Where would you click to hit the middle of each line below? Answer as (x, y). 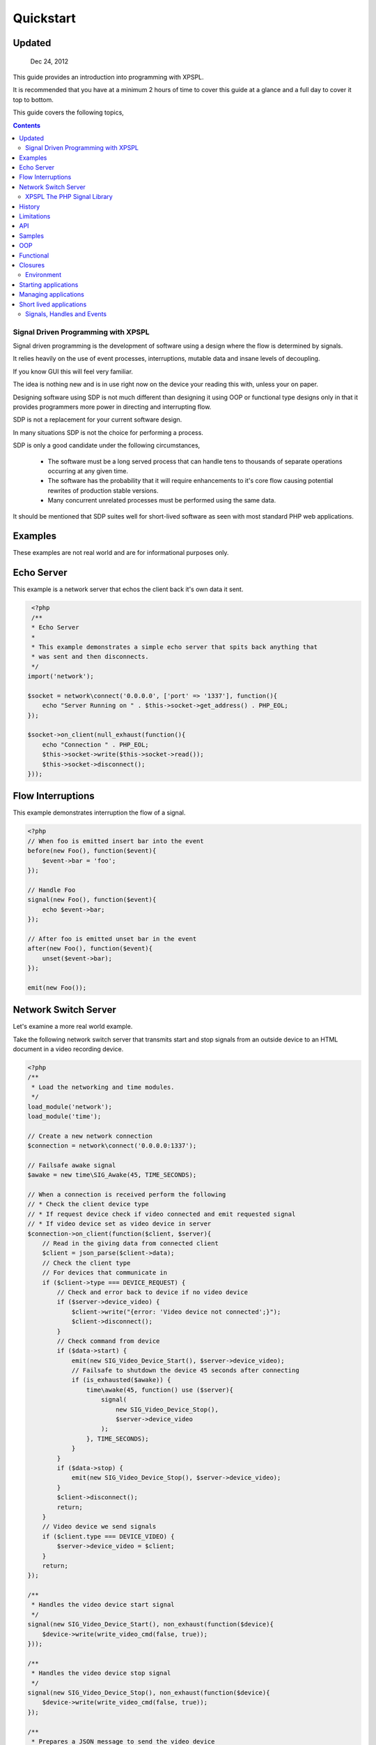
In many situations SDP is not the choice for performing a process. (108, 432)
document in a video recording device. (68, 1049)
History (30, 207)
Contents (27, 125)
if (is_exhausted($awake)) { (121, 1380)
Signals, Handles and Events (66, 313)
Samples (32, 236)
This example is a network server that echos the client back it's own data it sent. (128, 589)
